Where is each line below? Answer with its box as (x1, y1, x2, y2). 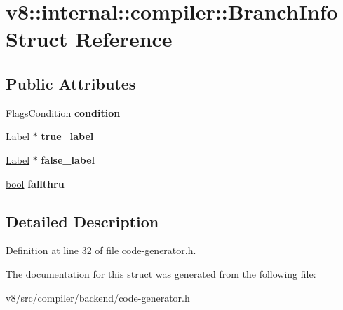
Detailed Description (6, 210, 159, 232)
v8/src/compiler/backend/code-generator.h (6, 290, 190, 304)
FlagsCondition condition (6, 105, 121, 120)
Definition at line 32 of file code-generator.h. (6, 243, 196, 258)
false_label (41, 152, 95, 167)
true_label (41, 129, 94, 143)
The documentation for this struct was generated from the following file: (6, 266, 316, 281)
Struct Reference (6, 24, 173, 53)
